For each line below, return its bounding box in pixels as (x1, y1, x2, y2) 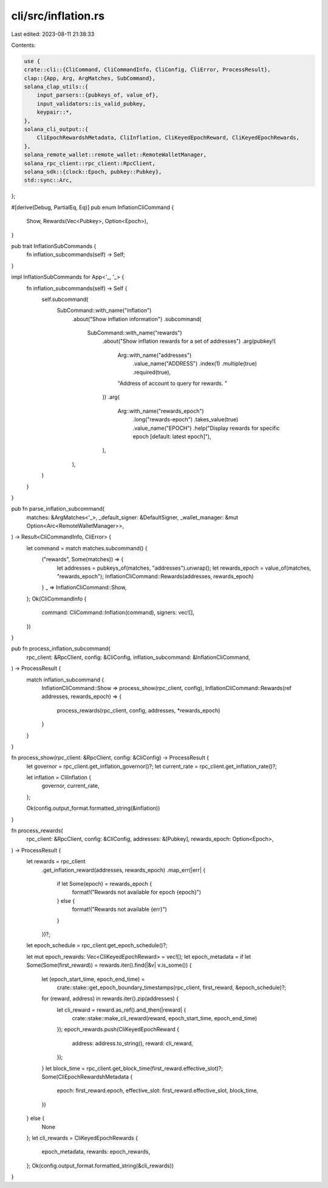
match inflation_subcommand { (26, 675, 104, 683)
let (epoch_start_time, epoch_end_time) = (41, 975, 145, 983)
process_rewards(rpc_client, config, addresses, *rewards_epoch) (56, 706, 220, 714)
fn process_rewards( (11, 827, 63, 834)
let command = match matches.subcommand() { (26, 544, 148, 551)
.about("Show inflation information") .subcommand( (72, 315, 202, 322)
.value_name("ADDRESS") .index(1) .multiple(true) (132, 360, 258, 367)
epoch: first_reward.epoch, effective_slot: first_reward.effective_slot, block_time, (56, 1087, 258, 1094)
